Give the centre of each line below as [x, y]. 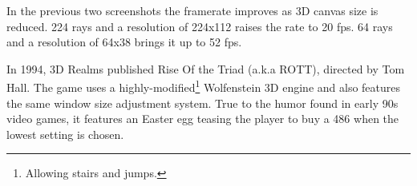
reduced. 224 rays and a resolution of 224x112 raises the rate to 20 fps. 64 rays [200, 26]
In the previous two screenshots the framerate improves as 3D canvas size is [192, 10]
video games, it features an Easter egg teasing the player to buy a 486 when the [203, 119]
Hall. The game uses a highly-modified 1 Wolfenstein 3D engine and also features [204, 86]
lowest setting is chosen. [65, 134]
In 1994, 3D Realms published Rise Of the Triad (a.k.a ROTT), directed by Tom [206, 68]
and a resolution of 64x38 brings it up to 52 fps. [124, 42]
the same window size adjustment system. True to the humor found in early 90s [202, 103]
